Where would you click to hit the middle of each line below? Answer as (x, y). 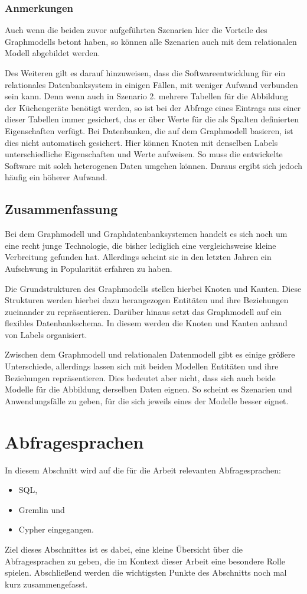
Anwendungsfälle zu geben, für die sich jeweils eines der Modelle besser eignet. (147, 400)
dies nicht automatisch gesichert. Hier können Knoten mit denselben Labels (141, 142)
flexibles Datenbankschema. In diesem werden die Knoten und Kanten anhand (146, 323)
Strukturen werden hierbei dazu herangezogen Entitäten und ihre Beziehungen (147, 300)
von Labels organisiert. (46, 334)
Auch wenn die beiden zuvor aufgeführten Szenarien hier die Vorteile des (136, 30)
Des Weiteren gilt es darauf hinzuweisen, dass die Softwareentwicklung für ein (145, 73)
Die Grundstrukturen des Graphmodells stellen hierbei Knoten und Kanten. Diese (153, 288)
